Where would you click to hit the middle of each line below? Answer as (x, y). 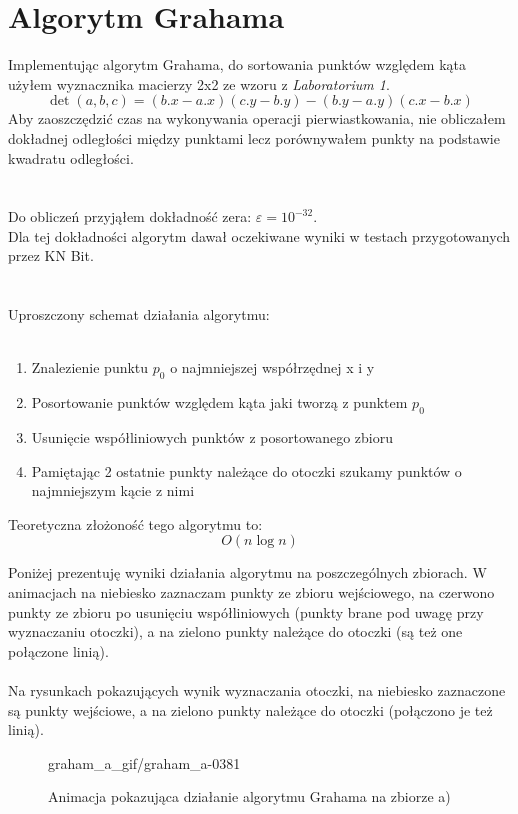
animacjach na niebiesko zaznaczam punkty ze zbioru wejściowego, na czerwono (251, 592)
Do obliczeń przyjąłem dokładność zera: (130, 216)
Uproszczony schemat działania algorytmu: (139, 314)
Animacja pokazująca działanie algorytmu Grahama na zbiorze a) (249, 796)
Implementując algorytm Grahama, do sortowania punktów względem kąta (237, 64)
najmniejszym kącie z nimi (113, 490)
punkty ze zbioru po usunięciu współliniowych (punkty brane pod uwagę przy (246, 611)
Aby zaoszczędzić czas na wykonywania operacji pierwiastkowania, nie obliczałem (257, 118)
